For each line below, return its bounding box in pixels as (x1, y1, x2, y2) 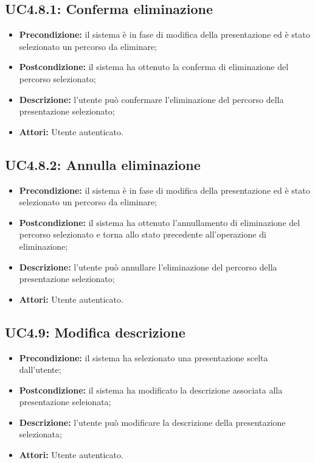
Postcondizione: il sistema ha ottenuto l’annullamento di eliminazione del (19, 216, 300, 228)
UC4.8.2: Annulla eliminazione (5, 155, 201, 174)
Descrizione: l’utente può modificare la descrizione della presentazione (19, 415, 286, 428)
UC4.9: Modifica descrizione (5, 322, 185, 341)
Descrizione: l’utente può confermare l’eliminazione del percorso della (19, 93, 284, 105)
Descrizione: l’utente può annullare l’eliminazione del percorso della (19, 260, 277, 273)
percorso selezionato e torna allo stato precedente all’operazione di (19, 228, 266, 241)
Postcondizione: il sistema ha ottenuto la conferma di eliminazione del (19, 60, 289, 73)
